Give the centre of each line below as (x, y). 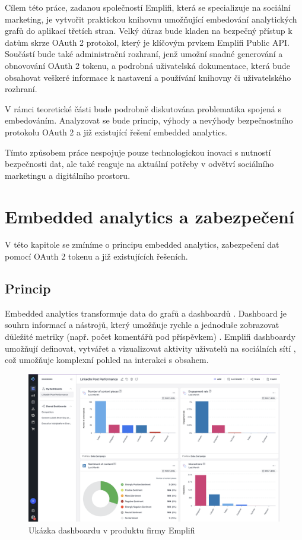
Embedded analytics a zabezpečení (150, 216)
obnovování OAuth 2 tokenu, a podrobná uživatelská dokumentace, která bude (147, 65)
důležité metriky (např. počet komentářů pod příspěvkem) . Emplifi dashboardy (150, 337)
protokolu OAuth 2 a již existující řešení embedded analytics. (116, 132)
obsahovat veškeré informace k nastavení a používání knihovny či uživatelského (148, 77)
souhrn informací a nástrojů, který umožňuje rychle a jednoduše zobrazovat (142, 325)
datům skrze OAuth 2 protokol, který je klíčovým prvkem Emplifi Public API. (147, 42)
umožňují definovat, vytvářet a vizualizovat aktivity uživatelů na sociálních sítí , (150, 348)
